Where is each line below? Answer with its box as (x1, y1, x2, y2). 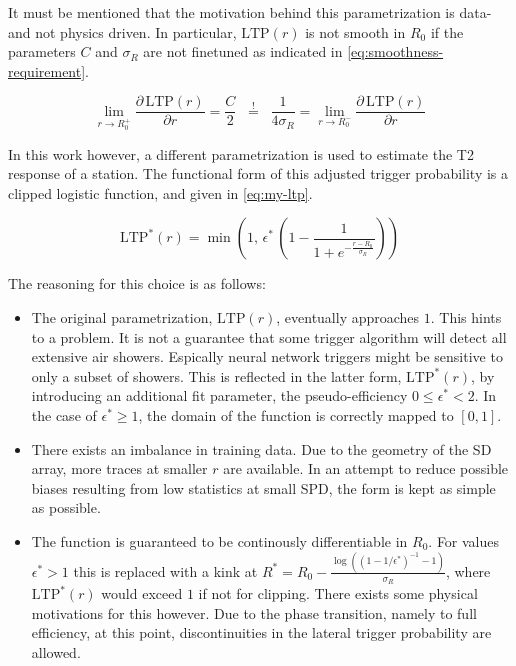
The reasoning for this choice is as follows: (8, 273, 266, 294)
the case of (31, 404, 97, 425)
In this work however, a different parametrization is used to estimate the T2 (8, 143, 474, 164)
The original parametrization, (31, 307, 213, 327)
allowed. (31, 641, 81, 662)
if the (430, 21, 464, 42)
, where (445, 560, 491, 581)
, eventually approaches (276, 307, 420, 327)
